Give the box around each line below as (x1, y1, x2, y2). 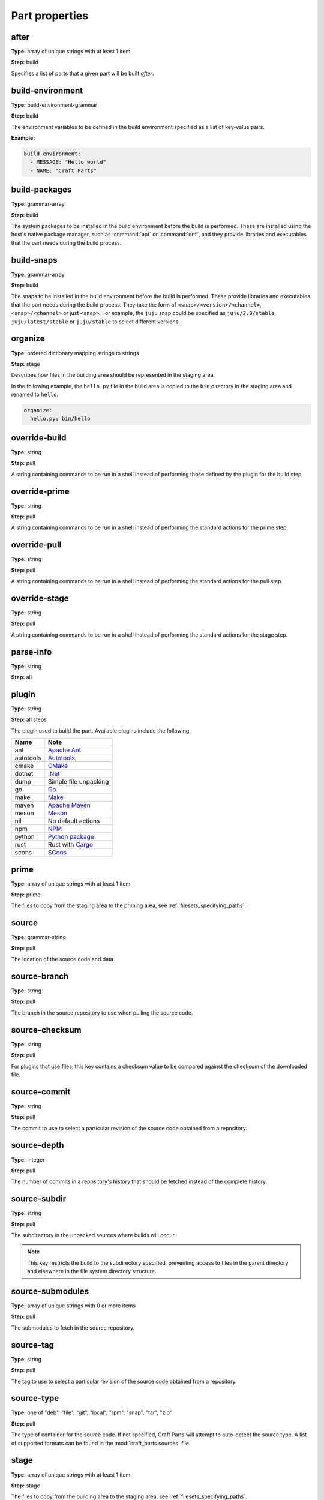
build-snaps (11, 255, 58, 265)
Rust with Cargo (47, 841, 93, 849)
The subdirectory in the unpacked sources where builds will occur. (11, 1231, 176, 1238)
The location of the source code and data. (11, 956, 115, 963)
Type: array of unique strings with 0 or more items (11, 1302, 136, 1309)
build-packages (11, 185, 72, 195)
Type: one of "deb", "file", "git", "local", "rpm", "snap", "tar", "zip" (11, 1409, 172, 1416)
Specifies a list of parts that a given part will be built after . (11, 70, 154, 77)
